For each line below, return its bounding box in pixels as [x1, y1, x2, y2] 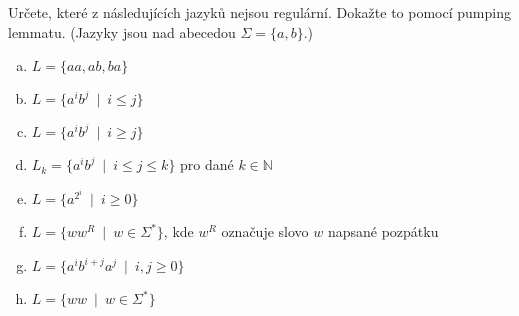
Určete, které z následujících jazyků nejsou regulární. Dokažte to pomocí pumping [8, 2, 511, 22]
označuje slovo [221, 221, 309, 242]
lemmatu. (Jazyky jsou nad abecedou [8, 21, 236, 42]
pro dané [180, 154, 234, 175]
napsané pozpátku [327, 221, 439, 242]
